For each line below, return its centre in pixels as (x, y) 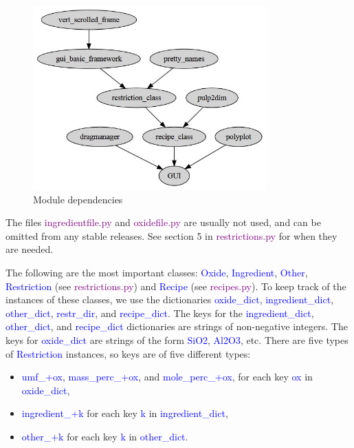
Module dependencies (78, 199)
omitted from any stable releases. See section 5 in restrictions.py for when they (172, 235)
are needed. (30, 249)
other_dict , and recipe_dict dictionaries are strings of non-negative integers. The (177, 326)
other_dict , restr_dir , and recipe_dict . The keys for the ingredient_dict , (160, 313)
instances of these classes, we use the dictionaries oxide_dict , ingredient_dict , (170, 299)
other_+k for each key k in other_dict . (105, 436)
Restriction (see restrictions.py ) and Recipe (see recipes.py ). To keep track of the (176, 286)
